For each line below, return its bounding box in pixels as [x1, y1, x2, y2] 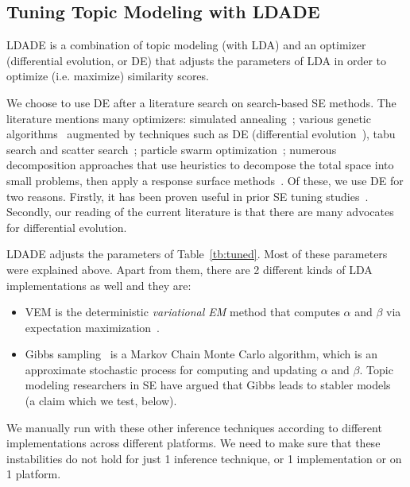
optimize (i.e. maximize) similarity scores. [6, 68, 209, 84]
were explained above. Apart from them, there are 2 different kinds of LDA [6, 261, 373, 277]
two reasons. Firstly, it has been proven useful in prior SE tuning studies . [6, 187, 369, 204]
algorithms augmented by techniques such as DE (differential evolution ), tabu [6, 126, 396, 142]
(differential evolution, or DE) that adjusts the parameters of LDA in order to [6, 52, 387, 68]
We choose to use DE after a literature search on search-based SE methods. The [6, 94, 396, 110]
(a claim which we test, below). [25, 392, 177, 409]
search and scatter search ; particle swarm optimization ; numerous [6, 141, 337, 157]
